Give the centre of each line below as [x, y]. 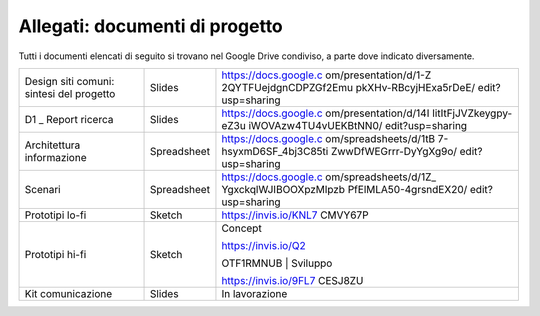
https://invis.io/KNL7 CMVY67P [295, 215]
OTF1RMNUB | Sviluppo [277, 263]
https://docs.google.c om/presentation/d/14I [325, 113]
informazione [55, 157]
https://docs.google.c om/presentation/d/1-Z [326, 75]
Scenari [42, 189]
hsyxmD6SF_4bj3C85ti [275, 151]
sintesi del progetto [70, 93]
